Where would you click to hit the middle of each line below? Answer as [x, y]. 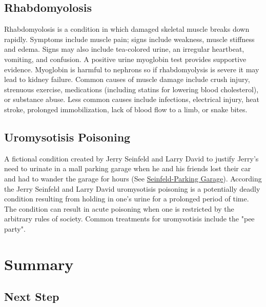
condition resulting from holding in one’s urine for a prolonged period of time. [127, 199]
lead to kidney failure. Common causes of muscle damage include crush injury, [127, 79]
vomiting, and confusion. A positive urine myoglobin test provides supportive [125, 59]
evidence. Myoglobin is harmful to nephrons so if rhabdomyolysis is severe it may [132, 69]
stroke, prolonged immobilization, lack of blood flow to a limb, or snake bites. [126, 109]
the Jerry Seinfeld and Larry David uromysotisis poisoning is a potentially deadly [132, 188]
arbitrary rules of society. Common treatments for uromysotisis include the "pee [129, 219]
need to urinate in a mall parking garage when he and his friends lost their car [128, 168]
